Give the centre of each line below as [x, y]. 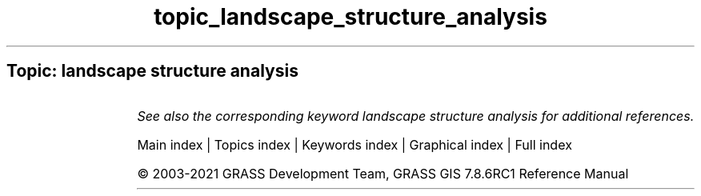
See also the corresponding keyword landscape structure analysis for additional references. [416, 116]
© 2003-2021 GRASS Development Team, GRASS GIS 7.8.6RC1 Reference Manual [383, 173]
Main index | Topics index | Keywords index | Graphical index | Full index [355, 144]
